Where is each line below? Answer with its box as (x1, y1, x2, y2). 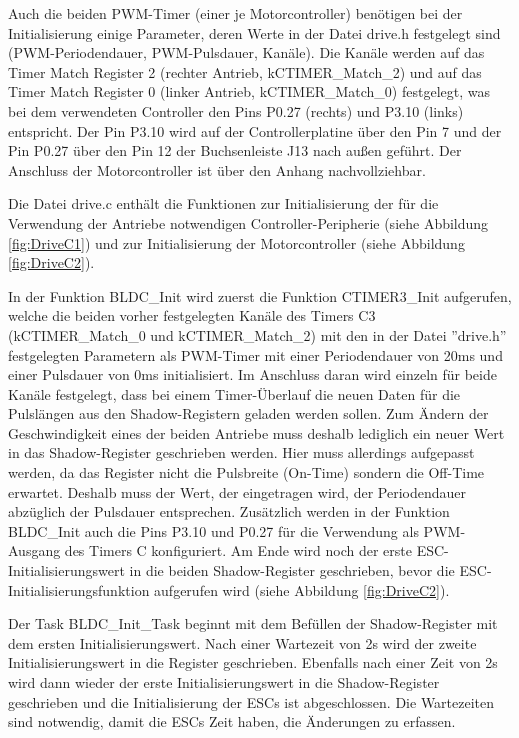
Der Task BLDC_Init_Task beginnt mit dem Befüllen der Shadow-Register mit (8, 613, 498, 634)
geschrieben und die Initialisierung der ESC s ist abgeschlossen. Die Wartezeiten (8, 691, 495, 712)
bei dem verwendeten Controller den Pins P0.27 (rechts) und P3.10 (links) (8, 100, 464, 121)
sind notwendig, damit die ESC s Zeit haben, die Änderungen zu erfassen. (8, 711, 456, 732)
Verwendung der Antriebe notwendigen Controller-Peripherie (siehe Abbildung (8, 212, 489, 233)
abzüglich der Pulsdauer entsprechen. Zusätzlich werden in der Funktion (8, 501, 450, 522)
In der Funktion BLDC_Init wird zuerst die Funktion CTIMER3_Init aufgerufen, (8, 285, 512, 306)
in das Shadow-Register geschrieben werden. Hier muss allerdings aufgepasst (8, 442, 475, 463)
